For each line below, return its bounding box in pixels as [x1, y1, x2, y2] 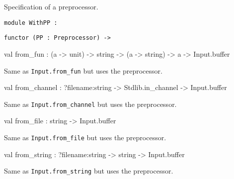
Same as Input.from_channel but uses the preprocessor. [4, 98, 177, 109]
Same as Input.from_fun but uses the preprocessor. [4, 65, 162, 76]
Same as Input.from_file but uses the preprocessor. [4, 132, 166, 142]
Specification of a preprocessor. [4, 1, 98, 11]
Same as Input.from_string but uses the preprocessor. [4, 166, 173, 176]
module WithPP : [4, 19, 58, 26]
